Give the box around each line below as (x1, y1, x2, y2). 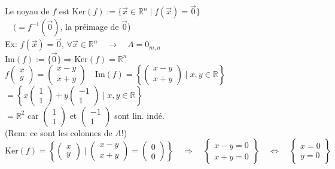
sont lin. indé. (114, 109, 165, 121)
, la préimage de (60, 20, 119, 33)
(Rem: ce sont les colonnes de (5, 126, 112, 139)
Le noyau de (5, 5, 50, 17)
